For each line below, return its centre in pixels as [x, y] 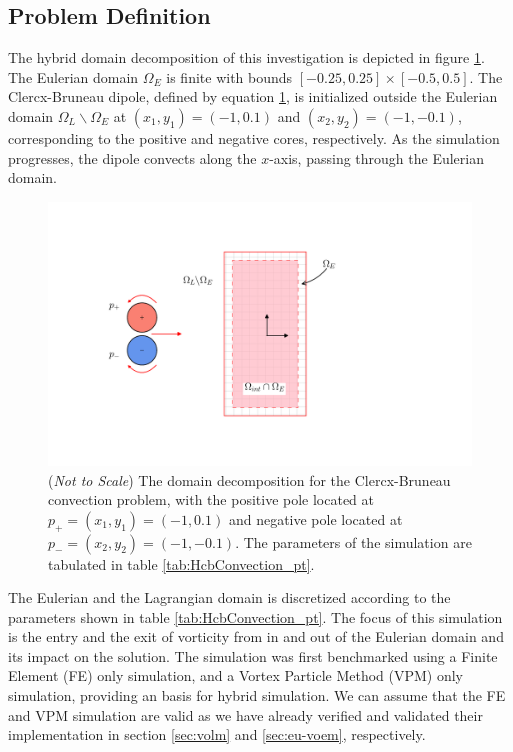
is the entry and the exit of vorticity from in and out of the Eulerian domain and [256, 636]
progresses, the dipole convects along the [132, 157]
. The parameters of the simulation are [353, 541]
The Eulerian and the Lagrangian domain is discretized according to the [229, 597]
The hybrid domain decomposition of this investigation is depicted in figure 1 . [246, 57]
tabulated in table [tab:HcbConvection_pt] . [181, 563]
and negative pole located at [315, 518]
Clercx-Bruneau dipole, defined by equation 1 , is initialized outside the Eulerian [253, 96]
